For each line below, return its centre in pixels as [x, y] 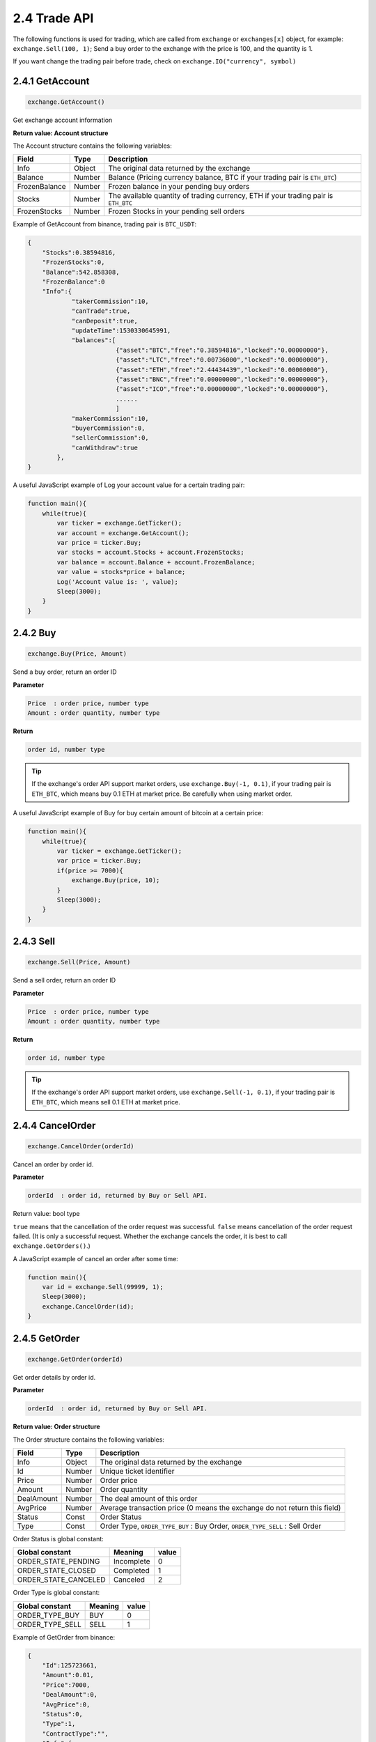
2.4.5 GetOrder [46, 1338]
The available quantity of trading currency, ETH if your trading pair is [221, 196]
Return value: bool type [46, 1214]
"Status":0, [63, 1714]
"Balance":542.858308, [81, 272]
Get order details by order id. [54, 1377]
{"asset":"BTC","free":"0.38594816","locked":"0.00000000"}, [222, 350]
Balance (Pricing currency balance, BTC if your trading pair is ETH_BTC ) [222, 178]
